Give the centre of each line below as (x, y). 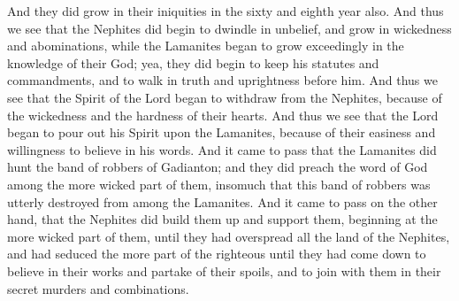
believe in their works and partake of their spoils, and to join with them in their (224, 270)
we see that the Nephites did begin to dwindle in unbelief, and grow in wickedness (229, 28)
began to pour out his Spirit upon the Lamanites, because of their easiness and (222, 132)
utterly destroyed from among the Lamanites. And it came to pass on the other (222, 201)
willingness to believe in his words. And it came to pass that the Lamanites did (222, 149)
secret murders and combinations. (98, 288)
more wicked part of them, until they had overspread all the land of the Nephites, (229, 236)
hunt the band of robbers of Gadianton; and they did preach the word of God (218, 167)
